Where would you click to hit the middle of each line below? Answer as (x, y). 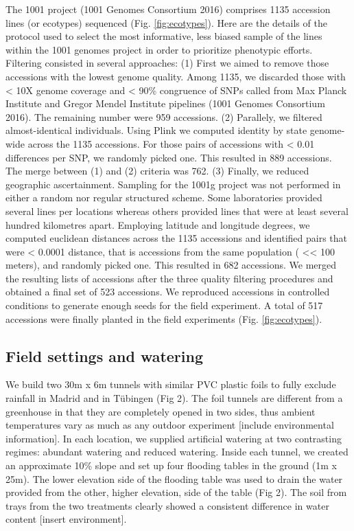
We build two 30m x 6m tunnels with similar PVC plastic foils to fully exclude (171, 384)
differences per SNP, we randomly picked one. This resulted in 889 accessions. (169, 157)
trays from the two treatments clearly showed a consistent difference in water (167, 505)
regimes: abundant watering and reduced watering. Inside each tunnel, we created (177, 452)
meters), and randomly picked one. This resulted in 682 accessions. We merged (171, 265)
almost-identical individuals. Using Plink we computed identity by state (156, 130)
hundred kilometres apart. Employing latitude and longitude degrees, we (158, 224)
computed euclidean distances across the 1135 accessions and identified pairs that (177, 238)
